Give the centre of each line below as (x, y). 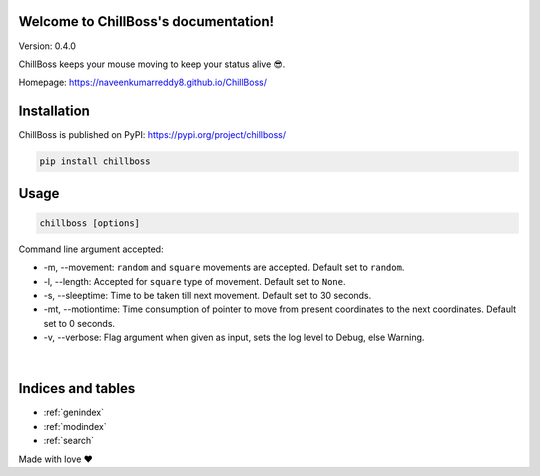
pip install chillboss (95, 161)
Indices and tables (77, 388)
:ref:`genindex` (74, 412)
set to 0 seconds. (79, 323)
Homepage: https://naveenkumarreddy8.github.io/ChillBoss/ (142, 82)
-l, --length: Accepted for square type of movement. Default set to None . (194, 281)
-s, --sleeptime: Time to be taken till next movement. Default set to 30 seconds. (207, 295)
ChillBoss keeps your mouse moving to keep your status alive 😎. (152, 64)
